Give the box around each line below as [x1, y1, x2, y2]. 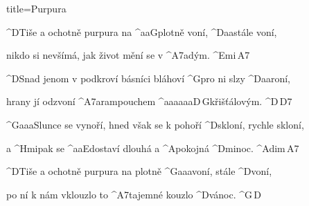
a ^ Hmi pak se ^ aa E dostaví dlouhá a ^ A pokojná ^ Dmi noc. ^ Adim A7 [6, 140, 299, 155]
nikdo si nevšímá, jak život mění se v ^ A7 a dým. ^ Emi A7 [6, 48, 250, 62]
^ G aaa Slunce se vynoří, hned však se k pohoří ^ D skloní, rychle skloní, [6, 117, 304, 131]
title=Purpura [6, 1, 67, 15]
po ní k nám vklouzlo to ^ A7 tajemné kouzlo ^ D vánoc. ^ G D [6, 187, 262, 201]
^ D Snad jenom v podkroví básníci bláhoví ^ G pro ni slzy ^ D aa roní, [6, 71, 291, 85]
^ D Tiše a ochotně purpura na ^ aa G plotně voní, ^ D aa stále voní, [6, 24, 277, 39]
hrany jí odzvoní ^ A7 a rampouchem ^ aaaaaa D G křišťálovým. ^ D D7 [6, 94, 292, 109]
